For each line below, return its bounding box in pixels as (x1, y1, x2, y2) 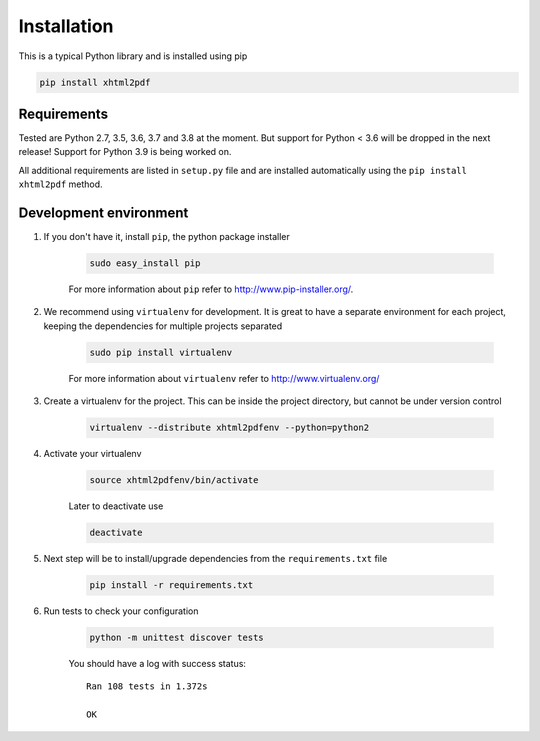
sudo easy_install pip (89, 258, 201, 269)
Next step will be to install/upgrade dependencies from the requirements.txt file (43, 553, 388, 565)
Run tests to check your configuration (43, 605, 199, 617)
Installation (18, 15, 114, 37)
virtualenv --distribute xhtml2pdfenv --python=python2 (89, 422, 370, 434)
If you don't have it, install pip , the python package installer (43, 231, 290, 243)
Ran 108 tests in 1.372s (86, 681, 208, 692)
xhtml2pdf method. (18, 178, 104, 190)
